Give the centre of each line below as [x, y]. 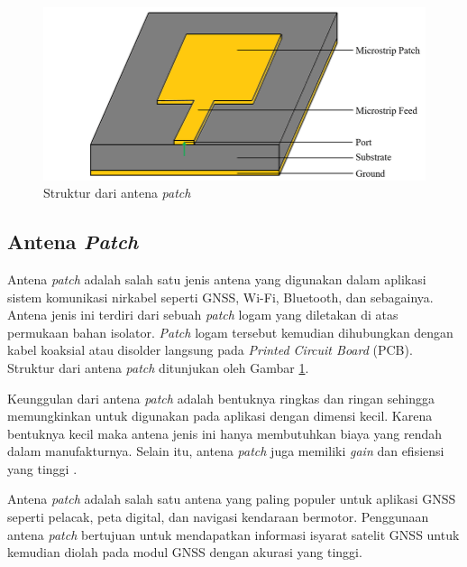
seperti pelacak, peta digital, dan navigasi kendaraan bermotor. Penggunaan [218, 517]
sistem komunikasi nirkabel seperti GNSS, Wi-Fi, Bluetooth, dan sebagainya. [220, 297]
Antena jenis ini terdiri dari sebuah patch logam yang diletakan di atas [203, 315]
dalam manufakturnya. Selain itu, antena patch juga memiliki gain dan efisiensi [226, 451]
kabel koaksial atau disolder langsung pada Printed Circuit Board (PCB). [210, 350]
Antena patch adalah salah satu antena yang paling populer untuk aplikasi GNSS [232, 499]
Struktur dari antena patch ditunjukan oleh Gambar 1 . [158, 367]
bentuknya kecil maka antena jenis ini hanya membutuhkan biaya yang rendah [224, 433]
